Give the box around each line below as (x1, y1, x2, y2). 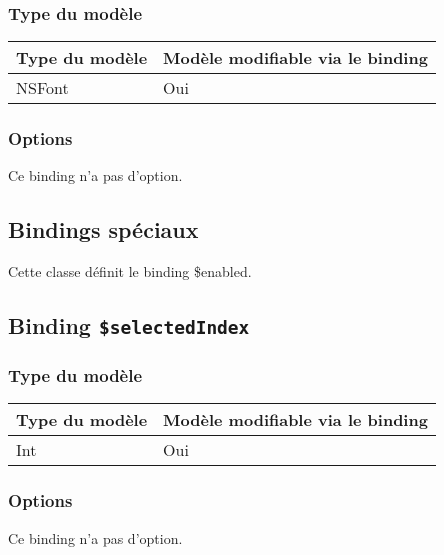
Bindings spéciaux (8, 214, 199, 245)
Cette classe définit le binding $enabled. (8, 261, 252, 282)
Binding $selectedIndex (8, 310, 250, 341)
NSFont (16, 76, 69, 100)
